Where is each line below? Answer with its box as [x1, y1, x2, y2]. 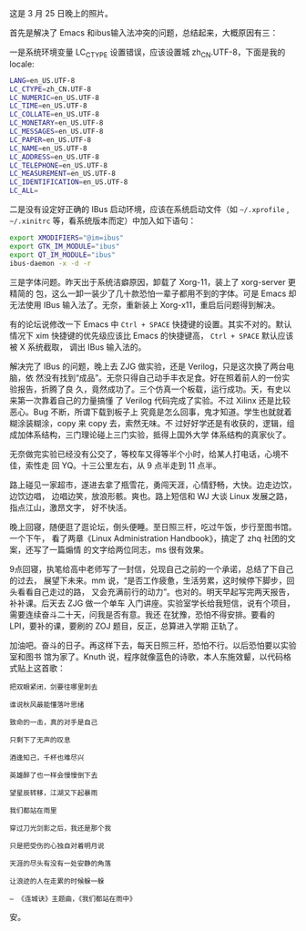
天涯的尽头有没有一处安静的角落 [9, 859, 112, 868]
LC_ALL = [9, 186, 39, 196]
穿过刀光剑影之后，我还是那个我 [9, 824, 112, 833]
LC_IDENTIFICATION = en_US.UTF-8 [9, 178, 128, 187]
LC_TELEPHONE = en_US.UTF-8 [9, 160, 107, 170]
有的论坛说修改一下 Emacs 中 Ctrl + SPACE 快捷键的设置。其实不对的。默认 [9, 318, 292, 330]
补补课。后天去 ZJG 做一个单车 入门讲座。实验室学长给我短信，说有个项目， [9, 598, 296, 609]
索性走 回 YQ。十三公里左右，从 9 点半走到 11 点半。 [25, 459, 221, 471]
